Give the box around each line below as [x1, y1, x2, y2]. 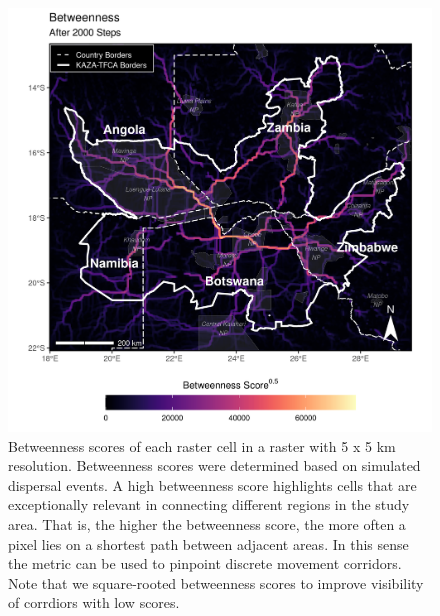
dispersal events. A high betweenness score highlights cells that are [8, 474, 417, 495]
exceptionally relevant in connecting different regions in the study [8, 494, 410, 515]
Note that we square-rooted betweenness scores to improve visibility [8, 572, 424, 593]
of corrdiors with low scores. [8, 592, 180, 613]
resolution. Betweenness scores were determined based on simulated [8, 455, 421, 476]
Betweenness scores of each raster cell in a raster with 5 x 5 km [8, 435, 396, 456]
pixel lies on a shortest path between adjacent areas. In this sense [8, 533, 409, 554]
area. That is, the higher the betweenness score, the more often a [8, 513, 406, 534]
